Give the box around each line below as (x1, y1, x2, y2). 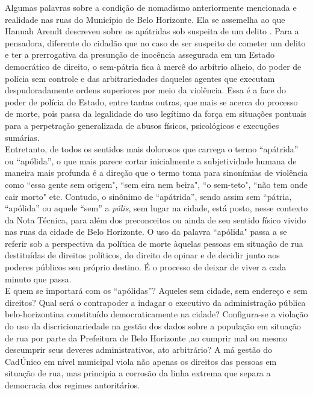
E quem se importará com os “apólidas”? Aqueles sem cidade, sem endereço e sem (5, 284, 308, 297)
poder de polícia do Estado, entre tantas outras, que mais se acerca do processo (5, 95, 298, 108)
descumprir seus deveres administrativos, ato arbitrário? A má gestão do (5, 343, 273, 356)
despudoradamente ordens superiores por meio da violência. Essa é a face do (5, 84, 287, 96)
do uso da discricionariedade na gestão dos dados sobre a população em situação (5, 320, 301, 332)
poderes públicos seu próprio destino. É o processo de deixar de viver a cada (5, 261, 287, 273)
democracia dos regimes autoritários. (5, 379, 140, 391)
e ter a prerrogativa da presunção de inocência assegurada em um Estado (5, 48, 274, 61)
